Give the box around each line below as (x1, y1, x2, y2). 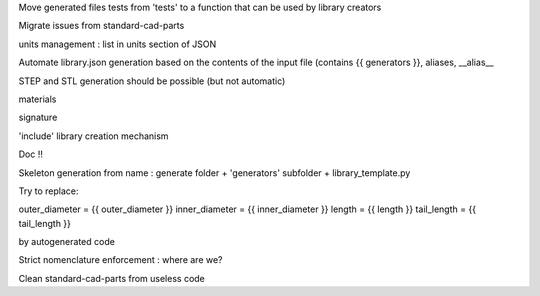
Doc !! (18, 148, 44, 160)
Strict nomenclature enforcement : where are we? (18, 254, 224, 266)
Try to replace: (18, 185, 79, 197)
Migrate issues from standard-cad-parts (18, 20, 185, 32)
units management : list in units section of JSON (18, 38, 217, 50)
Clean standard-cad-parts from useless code (18, 272, 205, 284)
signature (18, 111, 58, 124)
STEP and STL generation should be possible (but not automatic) (18, 75, 286, 87)
